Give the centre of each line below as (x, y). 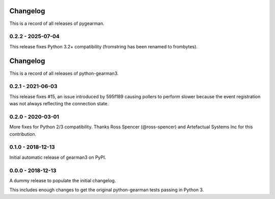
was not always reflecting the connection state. (59, 104)
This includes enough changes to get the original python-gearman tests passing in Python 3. (107, 190)
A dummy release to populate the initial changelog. (63, 180)
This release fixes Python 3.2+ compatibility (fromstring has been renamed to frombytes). (104, 46)
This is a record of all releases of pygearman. (57, 23)
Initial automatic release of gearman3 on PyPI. (58, 157)
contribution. (23, 134)
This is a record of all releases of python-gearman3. (64, 73)
